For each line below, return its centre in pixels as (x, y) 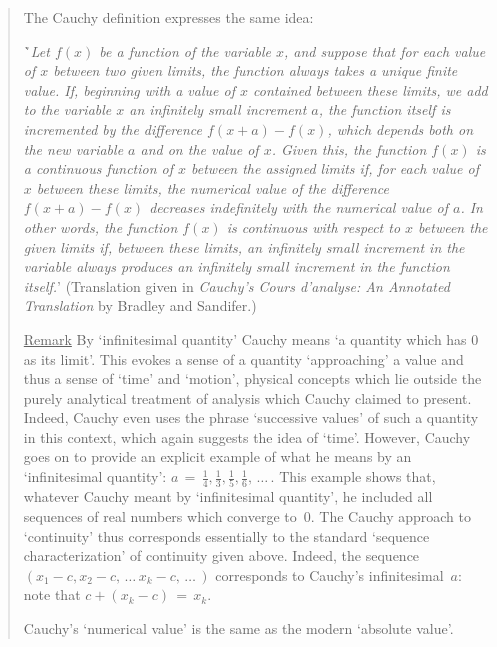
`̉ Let (36, 50)
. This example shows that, (353, 476)
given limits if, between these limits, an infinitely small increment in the (244, 246)
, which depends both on (400, 128)
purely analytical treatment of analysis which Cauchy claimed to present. (247, 397)
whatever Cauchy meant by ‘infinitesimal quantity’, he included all (228, 496)
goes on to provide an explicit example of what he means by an (217, 456)
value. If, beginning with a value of (129, 89)
